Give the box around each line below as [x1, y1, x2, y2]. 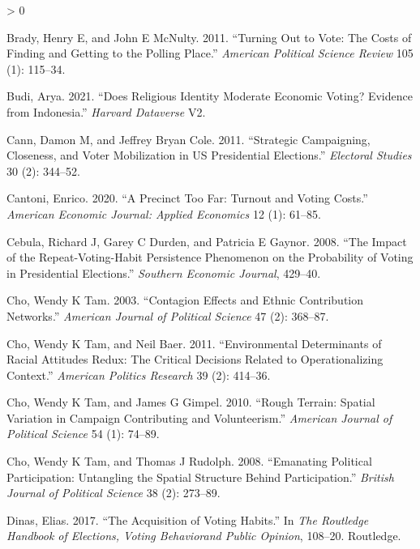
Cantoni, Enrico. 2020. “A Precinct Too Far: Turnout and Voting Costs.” [6, 189, 368, 206]
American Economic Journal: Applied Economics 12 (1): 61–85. [6, 205, 321, 222]
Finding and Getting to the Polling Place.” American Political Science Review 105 [6, 45, 414, 62]
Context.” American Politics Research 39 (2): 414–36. [6, 366, 271, 383]
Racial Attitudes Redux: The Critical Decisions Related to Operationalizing [6, 351, 384, 368]
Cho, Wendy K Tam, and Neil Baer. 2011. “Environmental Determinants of [6, 334, 382, 351]
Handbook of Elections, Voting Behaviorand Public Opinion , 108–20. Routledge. [6, 527, 401, 544]
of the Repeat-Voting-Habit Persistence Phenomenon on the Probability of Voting [6, 249, 414, 266]
